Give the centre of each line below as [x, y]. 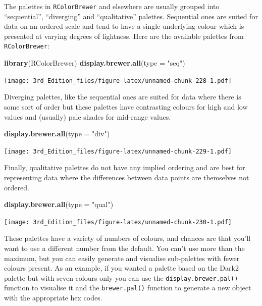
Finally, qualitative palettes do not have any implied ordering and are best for [125, 167]
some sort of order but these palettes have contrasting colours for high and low [126, 106]
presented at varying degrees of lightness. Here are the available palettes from [124, 36]
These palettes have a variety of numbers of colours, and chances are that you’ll [127, 238]
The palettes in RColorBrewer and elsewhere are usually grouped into [112, 6]
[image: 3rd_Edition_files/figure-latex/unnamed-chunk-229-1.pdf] [118, 151]
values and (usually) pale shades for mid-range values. [88, 116]
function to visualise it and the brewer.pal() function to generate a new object [128, 288]
